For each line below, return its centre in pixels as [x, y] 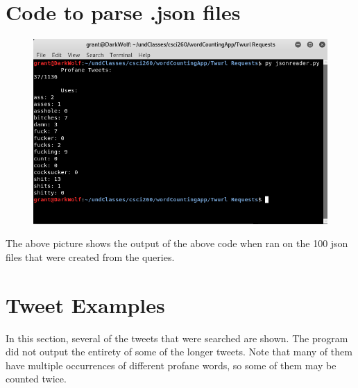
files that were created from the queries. [90, 256]
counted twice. [36, 379]
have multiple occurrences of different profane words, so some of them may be [171, 365]
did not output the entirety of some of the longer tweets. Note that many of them [179, 352]
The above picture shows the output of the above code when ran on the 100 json [177, 243]
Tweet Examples [85, 304]
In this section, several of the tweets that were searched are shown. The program [177, 338]
